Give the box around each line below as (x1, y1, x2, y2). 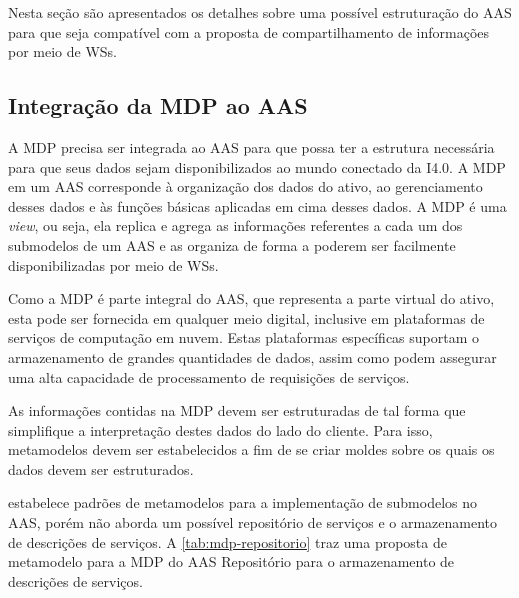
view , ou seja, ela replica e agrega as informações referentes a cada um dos (8, 215, 463, 236)
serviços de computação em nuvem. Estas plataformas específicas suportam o (8, 327, 480, 348)
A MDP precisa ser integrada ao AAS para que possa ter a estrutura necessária (8, 136, 495, 157)
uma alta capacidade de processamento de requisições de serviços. (8, 366, 410, 387)
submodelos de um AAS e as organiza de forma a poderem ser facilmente (8, 234, 456, 255)
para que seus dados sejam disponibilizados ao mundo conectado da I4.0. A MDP (8, 156, 506, 177)
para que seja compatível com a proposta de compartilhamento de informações (8, 21, 490, 42)
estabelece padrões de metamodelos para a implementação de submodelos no (8, 492, 478, 513)
